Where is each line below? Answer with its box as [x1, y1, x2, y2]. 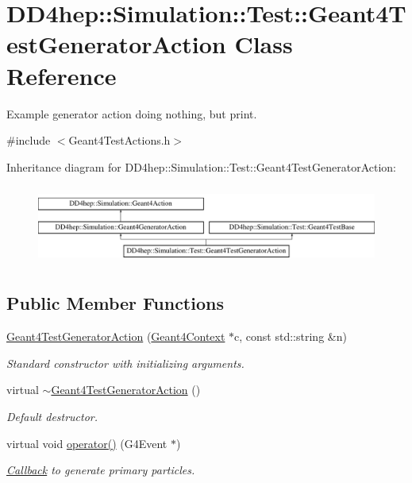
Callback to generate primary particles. [6, 462, 195, 478]
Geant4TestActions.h [68, 132, 171, 149]
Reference [6, 59, 117, 91]
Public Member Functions [6, 291, 224, 315]
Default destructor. [6, 408, 98, 425]
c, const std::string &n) [234, 328, 347, 345]
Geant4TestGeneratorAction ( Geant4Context [6, 328, 225, 345]
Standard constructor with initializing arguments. [6, 354, 245, 371]
